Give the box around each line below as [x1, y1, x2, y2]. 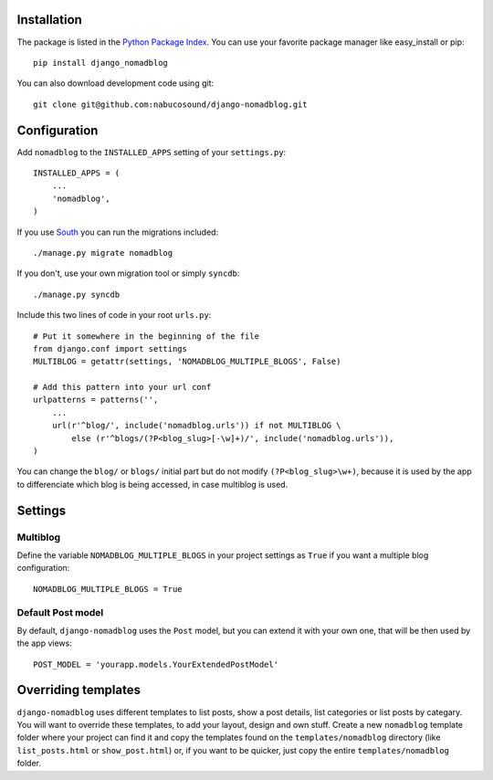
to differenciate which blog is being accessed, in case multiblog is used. [16, 479, 288, 490]
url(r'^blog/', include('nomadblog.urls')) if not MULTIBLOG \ [51, 420, 341, 431]
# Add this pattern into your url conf [33, 382, 212, 393]
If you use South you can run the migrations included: [16, 227, 219, 237]
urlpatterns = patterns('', [33, 395, 159, 406]
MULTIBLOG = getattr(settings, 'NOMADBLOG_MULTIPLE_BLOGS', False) [33, 356, 341, 367]
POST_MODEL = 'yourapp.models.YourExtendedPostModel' [33, 659, 278, 669]
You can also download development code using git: [16, 78, 215, 89]
